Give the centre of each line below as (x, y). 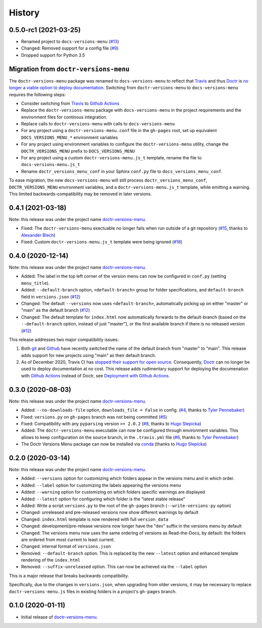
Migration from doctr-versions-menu (69, 69)
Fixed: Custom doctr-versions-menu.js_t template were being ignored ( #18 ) (102, 242)
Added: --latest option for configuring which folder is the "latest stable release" (103, 499)
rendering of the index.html (51, 560)
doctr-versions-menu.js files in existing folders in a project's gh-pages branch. (93, 591)
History (24, 13)
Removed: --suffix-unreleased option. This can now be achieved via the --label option (114, 567)
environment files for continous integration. (64, 117)
